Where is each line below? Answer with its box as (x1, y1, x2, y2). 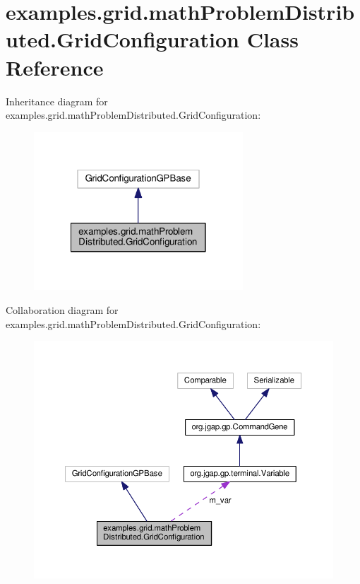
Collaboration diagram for (6, 303, 119, 317)
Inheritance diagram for (6, 93, 108, 108)
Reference (6, 52, 104, 81)
